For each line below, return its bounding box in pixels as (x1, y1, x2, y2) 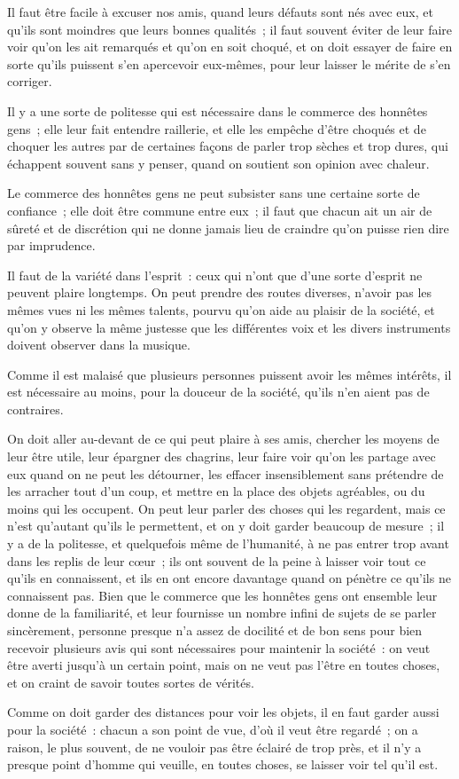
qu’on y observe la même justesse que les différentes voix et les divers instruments (7, 318, 451, 336)
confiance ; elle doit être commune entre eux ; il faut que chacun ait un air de (7, 201, 432, 219)
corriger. (7, 72, 52, 90)
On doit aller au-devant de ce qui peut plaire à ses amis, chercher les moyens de (7, 429, 440, 448)
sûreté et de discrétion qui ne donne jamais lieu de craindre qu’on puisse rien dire (7, 218, 449, 237)
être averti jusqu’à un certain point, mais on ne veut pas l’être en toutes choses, (7, 656, 440, 674)
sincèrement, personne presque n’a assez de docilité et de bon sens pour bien (7, 621, 423, 639)
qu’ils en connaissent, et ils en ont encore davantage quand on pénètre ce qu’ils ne (7, 569, 451, 587)
